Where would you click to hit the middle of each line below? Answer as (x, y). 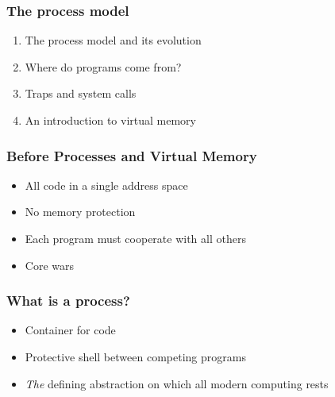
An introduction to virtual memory (111, 120)
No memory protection (80, 212)
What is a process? (68, 301)
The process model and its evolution (113, 40)
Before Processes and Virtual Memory (132, 155)
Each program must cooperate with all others (135, 238)
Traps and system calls (81, 93)
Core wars (49, 265)
